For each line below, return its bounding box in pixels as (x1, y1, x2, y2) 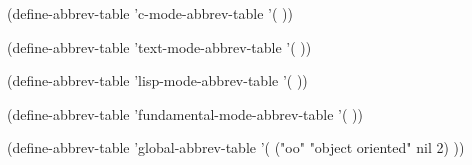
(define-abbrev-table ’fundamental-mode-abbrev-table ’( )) (7, 103, 363, 124)
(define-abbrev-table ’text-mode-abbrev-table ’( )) (7, 36, 312, 57)
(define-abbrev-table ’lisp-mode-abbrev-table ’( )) (7, 70, 308, 91)
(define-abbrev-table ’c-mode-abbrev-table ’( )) (7, 3, 293, 23)
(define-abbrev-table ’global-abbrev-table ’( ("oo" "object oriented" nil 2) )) (7, 137, 465, 158)
